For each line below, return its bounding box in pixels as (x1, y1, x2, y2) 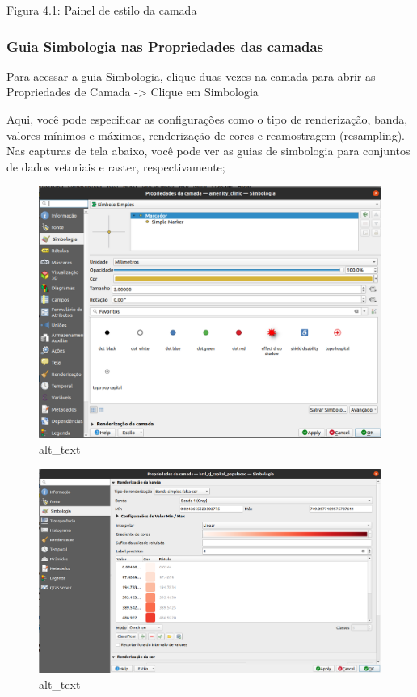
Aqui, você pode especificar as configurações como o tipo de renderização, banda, (6, 111, 408, 127)
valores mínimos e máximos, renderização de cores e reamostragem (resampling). (6, 126, 405, 143)
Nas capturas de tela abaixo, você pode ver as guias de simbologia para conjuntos (6, 142, 411, 159)
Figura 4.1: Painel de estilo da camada (6, 2, 197, 18)
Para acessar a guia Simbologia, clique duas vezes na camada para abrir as (6, 67, 376, 84)
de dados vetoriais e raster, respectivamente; (6, 158, 225, 175)
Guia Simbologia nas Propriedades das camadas (6, 36, 324, 56)
